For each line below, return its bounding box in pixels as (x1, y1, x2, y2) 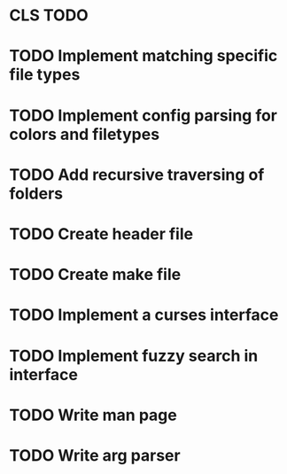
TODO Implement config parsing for (9, 105, 277, 125)
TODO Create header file (9, 223, 193, 244)
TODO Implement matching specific (9, 46, 278, 66)
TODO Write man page (9, 405, 177, 425)
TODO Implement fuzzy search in (9, 346, 259, 366)
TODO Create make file (9, 265, 182, 284)
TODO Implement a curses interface (9, 305, 279, 325)
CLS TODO (9, 5, 89, 26)
